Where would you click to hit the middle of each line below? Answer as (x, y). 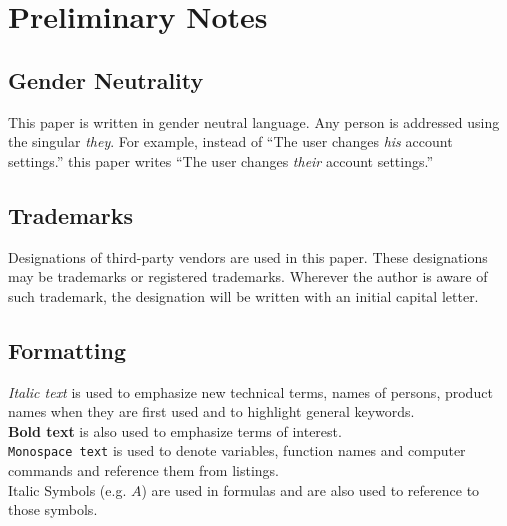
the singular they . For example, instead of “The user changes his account (230, 141)
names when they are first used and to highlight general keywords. (211, 411)
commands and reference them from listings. (143, 469)
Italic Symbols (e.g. (67, 489)
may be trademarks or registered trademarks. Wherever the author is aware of (248, 276)
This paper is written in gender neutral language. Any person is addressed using (254, 121)
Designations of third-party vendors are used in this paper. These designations (248, 256)
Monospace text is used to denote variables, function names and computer (237, 450)
